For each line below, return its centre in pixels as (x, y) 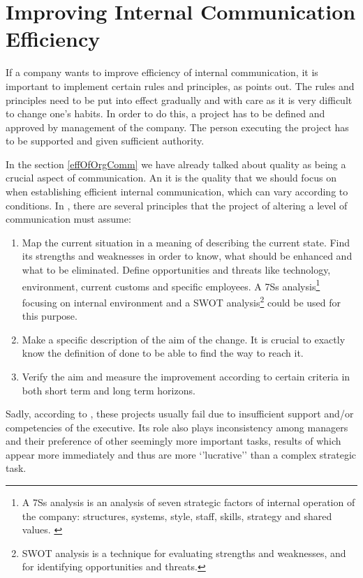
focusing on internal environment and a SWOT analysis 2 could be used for (181, 301)
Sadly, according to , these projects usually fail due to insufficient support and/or (180, 414)
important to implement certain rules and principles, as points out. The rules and (180, 86)
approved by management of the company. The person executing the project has (177, 127)
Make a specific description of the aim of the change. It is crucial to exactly (184, 339)
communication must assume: (68, 219)
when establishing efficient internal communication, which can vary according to (177, 192)
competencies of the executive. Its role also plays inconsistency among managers (177, 427)
